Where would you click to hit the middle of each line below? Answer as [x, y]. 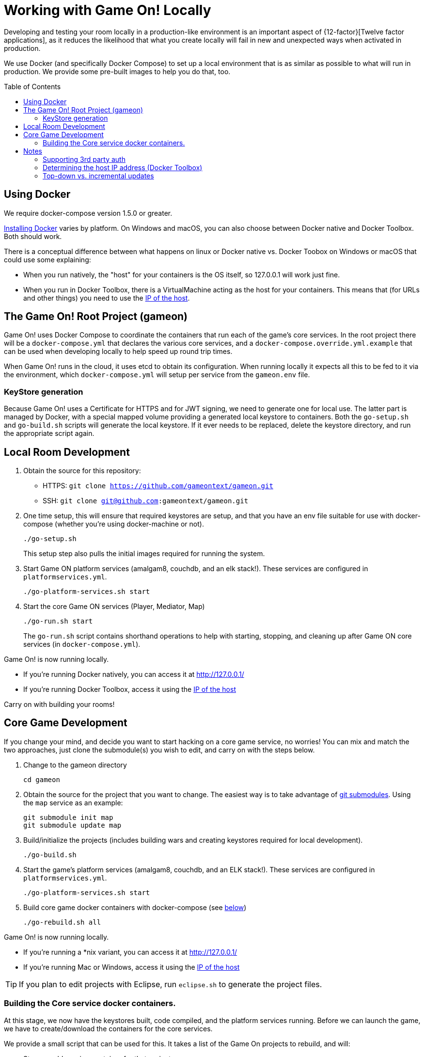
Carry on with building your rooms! [59, 705]
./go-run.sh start [58, 621]
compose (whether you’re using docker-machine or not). [114, 524]
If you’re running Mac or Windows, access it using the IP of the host [132, 967]
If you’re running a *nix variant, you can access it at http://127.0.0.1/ [130, 952]
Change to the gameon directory [75, 765]
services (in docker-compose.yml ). [82, 644]
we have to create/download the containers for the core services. [108, 1028]
